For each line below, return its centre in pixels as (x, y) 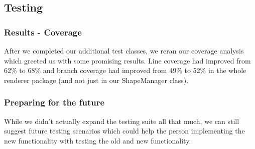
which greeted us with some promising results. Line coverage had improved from (127, 60)
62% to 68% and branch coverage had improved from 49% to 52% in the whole (125, 70)
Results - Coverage (43, 32)
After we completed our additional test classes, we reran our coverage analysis (124, 50)
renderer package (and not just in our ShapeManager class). (96, 80)
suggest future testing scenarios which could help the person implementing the (124, 131)
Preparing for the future (54, 102)
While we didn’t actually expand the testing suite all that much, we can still (122, 121)
